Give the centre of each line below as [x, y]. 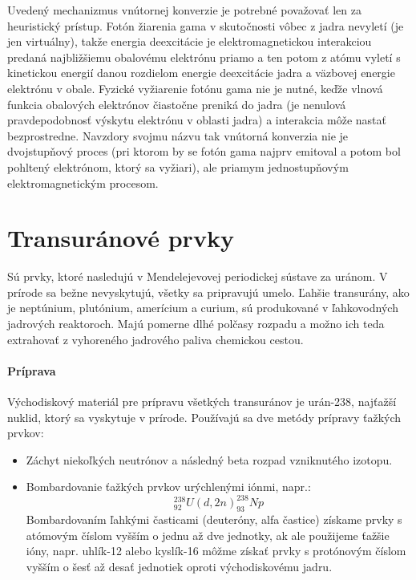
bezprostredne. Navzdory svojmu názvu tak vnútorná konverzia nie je [178, 135]
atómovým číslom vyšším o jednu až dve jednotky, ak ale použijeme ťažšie [208, 535]
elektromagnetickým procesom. [83, 183]
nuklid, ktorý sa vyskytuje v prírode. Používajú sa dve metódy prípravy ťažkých [204, 417]
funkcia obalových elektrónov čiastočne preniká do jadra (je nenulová [177, 104]
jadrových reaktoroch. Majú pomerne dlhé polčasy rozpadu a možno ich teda [196, 324]
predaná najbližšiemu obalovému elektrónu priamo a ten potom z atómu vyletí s [204, 57]
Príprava [32, 370]
